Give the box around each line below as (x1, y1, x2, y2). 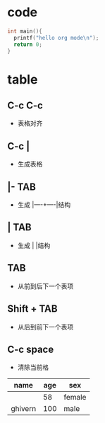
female (63, 393, 87, 402)
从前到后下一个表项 (17, 281, 74, 291)
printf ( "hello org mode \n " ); (13, 34, 99, 41)
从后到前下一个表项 (17, 322, 74, 331)
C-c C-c (7, 100, 44, 112)
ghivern (11, 404, 37, 414)
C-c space (7, 343, 54, 355)
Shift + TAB (7, 303, 58, 315)
